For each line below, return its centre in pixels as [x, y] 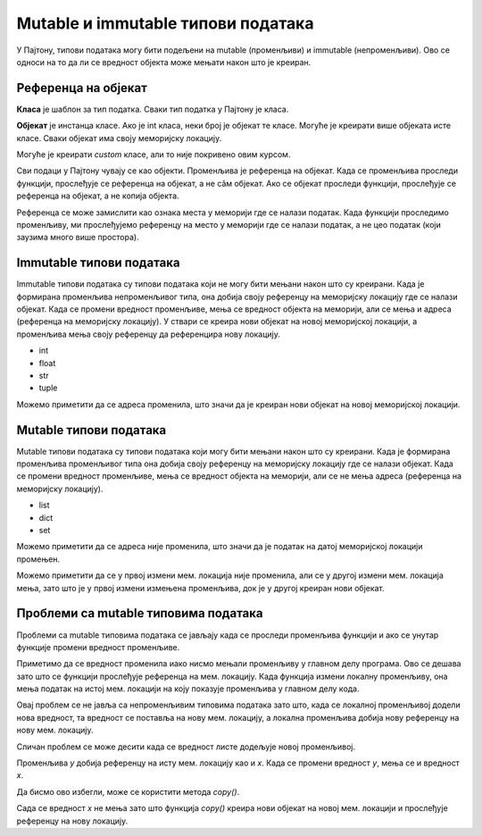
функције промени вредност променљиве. [98, 647]
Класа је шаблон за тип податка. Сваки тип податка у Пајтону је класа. [153, 109]
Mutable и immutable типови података [165, 23]
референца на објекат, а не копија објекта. [98, 196]
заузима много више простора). [78, 238]
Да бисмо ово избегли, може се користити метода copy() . [128, 791]
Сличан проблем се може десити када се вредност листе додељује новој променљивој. [186, 747]
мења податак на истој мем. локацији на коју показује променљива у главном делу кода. [188, 689]
